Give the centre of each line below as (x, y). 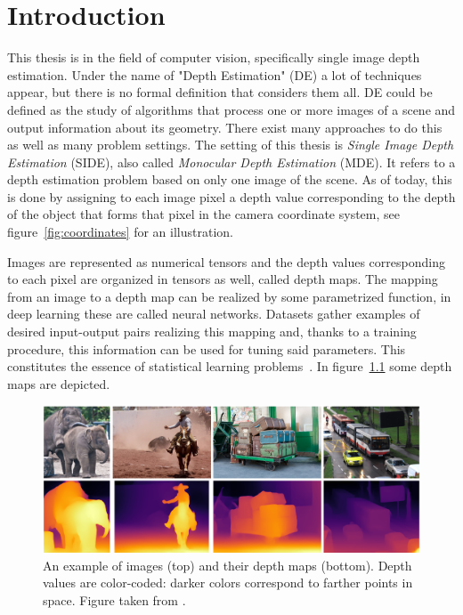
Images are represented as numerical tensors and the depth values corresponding (226, 261)
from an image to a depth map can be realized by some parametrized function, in (229, 296)
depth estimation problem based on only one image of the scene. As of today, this (230, 179)
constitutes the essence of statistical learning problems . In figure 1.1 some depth (230, 366)
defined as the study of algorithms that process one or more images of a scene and (231, 109)
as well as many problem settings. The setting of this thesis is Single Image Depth (231, 145)
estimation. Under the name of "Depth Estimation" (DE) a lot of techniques (215, 74)
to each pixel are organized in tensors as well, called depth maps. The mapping (223, 279)
